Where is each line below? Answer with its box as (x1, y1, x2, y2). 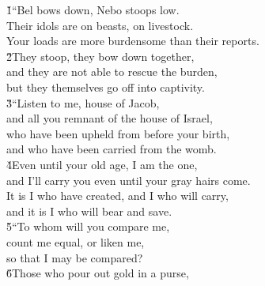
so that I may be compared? (6, 249, 143, 265)
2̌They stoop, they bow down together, (6, 47, 195, 64)
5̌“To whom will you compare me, (6, 218, 170, 235)
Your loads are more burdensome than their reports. (6, 32, 259, 49)
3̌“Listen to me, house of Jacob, (6, 94, 160, 111)
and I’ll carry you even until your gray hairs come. (6, 171, 251, 188)
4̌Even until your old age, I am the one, (6, 156, 198, 172)
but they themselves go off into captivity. (6, 78, 205, 95)
